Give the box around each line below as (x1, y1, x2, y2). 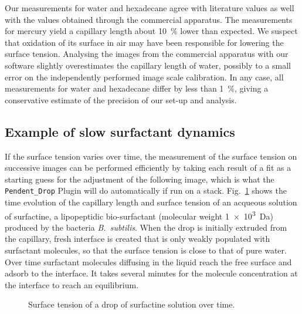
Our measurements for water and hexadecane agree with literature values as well (5, 2, 294, 13)
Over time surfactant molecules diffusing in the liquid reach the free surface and (5, 255, 292, 268)
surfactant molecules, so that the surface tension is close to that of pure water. (5, 244, 287, 256)
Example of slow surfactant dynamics (5, 122, 235, 140)
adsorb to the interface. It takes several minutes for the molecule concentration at (5, 267, 298, 279)
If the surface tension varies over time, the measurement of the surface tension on (5, 150, 297, 162)
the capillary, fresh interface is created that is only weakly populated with (5, 232, 270, 245)
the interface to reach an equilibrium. (5, 278, 139, 291)
